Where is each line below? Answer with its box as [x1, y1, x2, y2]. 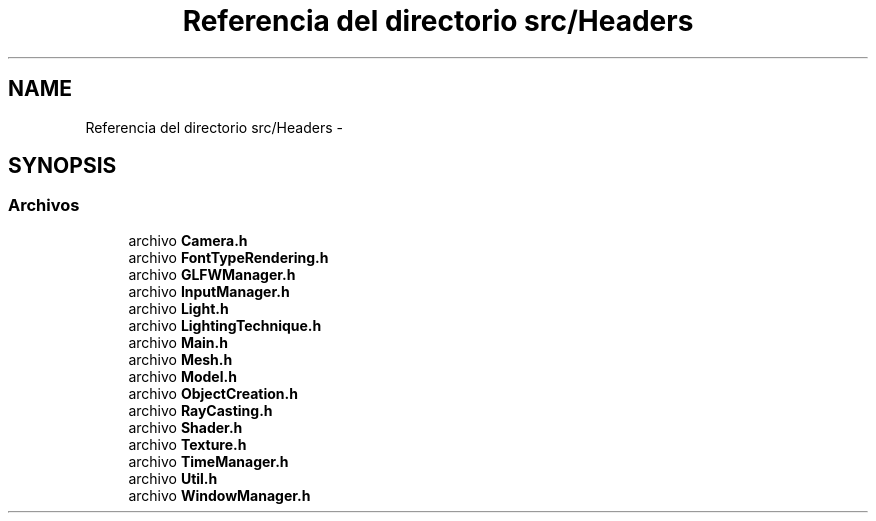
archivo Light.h [128, 299, 229, 317]
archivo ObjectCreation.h [128, 384, 298, 402]
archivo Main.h [128, 333, 228, 351]
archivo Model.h [128, 367, 237, 385]
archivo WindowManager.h [128, 486, 311, 504]
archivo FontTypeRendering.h [128, 248, 329, 266]
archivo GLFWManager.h [128, 265, 296, 283]
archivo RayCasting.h [128, 401, 273, 419]
